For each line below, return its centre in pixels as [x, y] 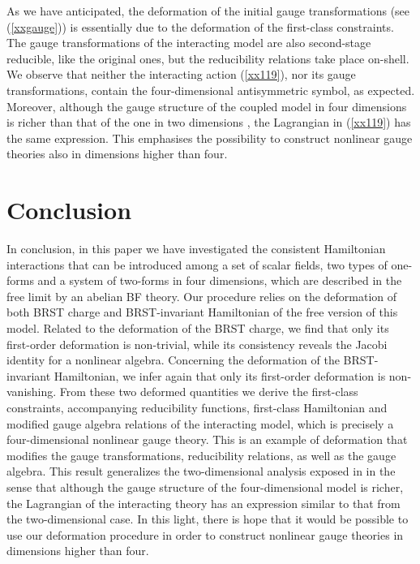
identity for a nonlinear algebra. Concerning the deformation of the [173, 360]
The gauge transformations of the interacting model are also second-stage [189, 43]
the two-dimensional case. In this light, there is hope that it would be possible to [208, 519]
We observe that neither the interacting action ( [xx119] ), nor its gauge [181, 74]
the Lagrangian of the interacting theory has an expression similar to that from [204, 503]
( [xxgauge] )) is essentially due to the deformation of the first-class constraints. [200, 26]
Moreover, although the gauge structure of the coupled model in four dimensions [207, 106]
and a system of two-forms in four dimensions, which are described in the [220, 280]
